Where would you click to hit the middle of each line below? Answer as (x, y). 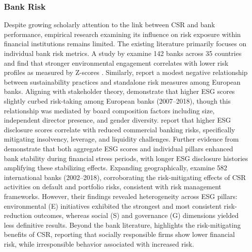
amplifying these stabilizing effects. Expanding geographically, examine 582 (116, 168)
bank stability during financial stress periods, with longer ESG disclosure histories (126, 158)
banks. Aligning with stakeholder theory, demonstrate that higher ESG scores (119, 91)
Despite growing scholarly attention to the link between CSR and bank (109, 25)
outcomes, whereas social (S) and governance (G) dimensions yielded (136, 215)
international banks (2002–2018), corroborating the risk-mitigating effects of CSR (125, 177)
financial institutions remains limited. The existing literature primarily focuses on (125, 44)
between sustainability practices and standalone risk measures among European (122, 81)
